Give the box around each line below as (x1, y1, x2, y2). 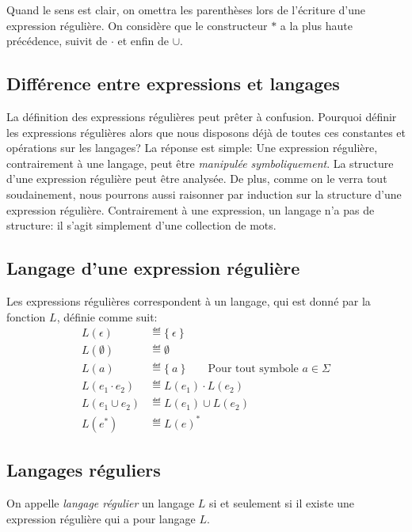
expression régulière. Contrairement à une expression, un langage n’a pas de (6, 201, 375, 218)
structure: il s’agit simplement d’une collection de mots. (6, 217, 277, 234)
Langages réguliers (6, 458, 161, 482)
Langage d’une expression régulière (6, 256, 300, 280)
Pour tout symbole (208, 363, 299, 375)
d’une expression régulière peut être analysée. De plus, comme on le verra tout (6, 170, 387, 187)
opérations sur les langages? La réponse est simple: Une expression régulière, (6, 139, 378, 156)
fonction (6, 308, 46, 325)
